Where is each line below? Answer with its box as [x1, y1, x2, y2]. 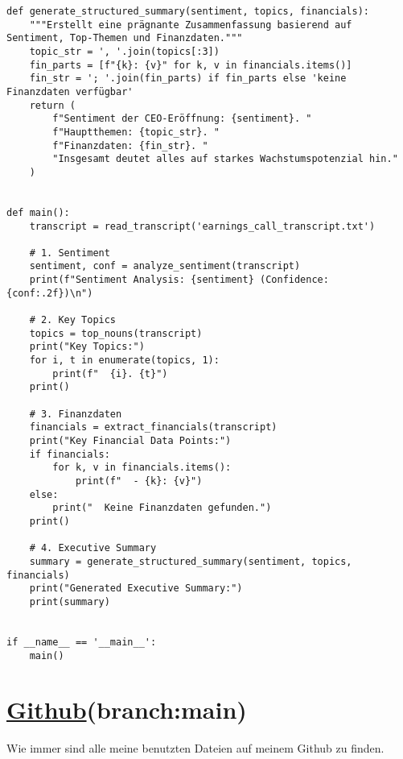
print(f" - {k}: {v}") [75, 475, 203, 487]
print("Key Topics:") [29, 341, 145, 353]
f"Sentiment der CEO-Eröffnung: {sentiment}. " [52, 113, 312, 125]
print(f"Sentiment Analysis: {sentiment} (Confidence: [29, 274, 329, 286]
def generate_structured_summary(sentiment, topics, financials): [6, 6, 370, 17]
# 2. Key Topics [29, 314, 117, 326]
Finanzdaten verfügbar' [6, 85, 134, 97]
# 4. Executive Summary [29, 542, 157, 554]
